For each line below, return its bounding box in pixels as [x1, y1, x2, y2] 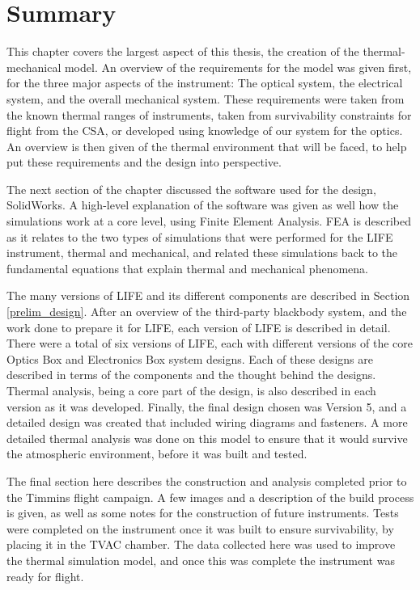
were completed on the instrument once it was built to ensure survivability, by [6, 520, 394, 537]
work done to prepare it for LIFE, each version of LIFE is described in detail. [6, 318, 391, 335]
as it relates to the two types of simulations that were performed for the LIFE [6, 228, 393, 245]
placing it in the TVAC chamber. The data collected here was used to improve [6, 536, 396, 553]
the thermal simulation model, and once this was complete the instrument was [6, 551, 395, 568]
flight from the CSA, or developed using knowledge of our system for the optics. [6, 122, 403, 139]
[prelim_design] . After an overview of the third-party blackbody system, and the [6, 303, 407, 320]
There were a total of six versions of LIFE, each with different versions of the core [6, 335, 414, 352]
